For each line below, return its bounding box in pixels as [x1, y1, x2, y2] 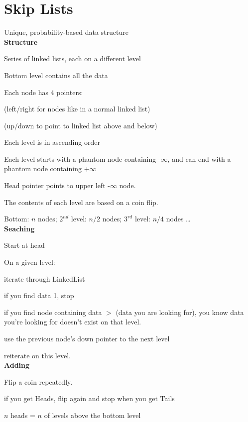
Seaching [4, 223, 35, 233]
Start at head [4, 240, 45, 250]
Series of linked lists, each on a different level [4, 53, 141, 64]
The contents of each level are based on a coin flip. [4, 197, 158, 207]
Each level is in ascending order [4, 137, 100, 147]
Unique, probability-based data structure [4, 27, 128, 37]
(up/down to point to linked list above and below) [4, 120, 157, 130]
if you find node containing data [4, 307, 102, 317]
